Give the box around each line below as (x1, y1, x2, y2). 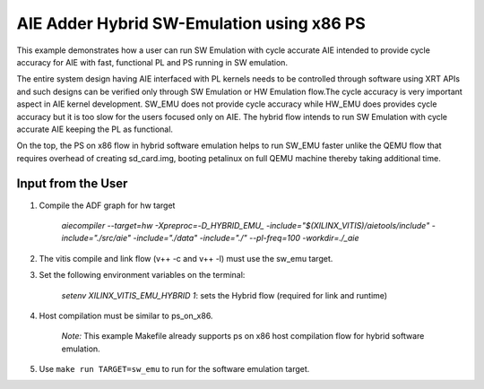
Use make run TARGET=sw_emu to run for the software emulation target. (39, 364, 310, 375)
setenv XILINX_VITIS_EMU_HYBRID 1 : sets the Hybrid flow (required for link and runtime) (61, 290, 388, 300)
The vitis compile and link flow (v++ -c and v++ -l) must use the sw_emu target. (39, 253, 333, 264)
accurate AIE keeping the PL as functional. (16, 124, 174, 134)
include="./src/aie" (61, 233, 132, 244)
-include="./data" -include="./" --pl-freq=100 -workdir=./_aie (133, 233, 359, 244)
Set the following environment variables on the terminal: (39, 270, 246, 281)
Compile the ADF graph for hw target (39, 200, 176, 211)
